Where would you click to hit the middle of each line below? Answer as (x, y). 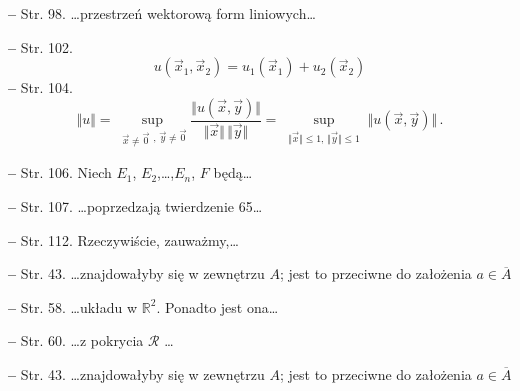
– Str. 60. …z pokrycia (76, 340)
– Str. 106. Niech (60, 172)
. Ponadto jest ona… (217, 306)
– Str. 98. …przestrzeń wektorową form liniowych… (162, 13)
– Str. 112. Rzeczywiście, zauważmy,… (123, 239)
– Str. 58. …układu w (73, 306)
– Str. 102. (40, 46)
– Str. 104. (40, 87)
